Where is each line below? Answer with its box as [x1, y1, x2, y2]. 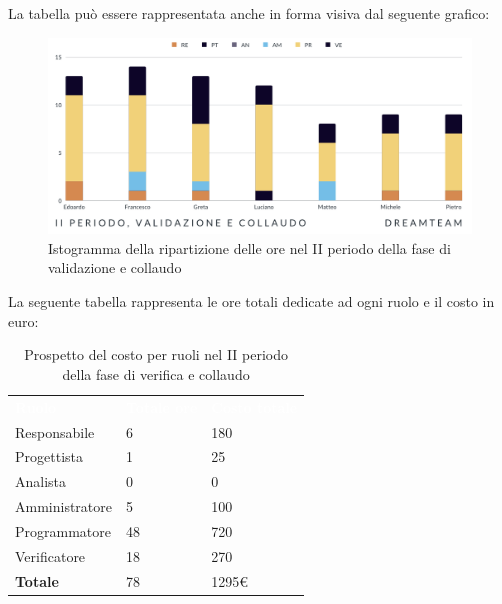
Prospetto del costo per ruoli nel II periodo [24, 344, 289, 365]
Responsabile [15, 421, 95, 442]
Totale [15, 570, 59, 591]
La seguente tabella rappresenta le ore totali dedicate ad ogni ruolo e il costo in [8, 291, 495, 312]
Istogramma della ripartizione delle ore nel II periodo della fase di [48, 237, 451, 258]
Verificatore [15, 545, 86, 566]
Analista [15, 471, 67, 492]
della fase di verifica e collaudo [62, 363, 250, 384]
